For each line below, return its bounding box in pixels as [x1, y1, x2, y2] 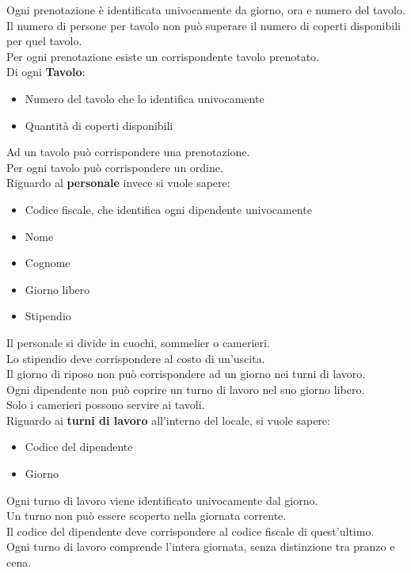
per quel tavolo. [6, 32, 82, 49]
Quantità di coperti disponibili [25, 117, 173, 133]
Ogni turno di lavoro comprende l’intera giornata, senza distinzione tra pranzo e [6, 538, 395, 555]
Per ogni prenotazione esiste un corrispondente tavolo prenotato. [6, 48, 319, 64]
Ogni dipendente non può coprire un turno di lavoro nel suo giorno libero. [6, 380, 365, 397]
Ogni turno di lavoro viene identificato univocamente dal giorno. [6, 491, 318, 508]
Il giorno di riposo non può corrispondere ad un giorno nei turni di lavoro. [6, 365, 366, 382]
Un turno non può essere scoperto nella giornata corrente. [6, 507, 287, 524]
